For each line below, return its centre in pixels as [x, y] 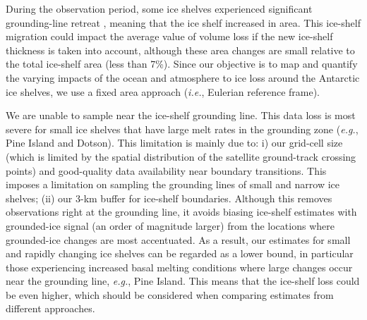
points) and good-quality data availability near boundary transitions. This [166, 170]
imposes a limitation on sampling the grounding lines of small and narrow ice [173, 184]
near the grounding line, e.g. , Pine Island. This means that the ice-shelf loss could [183, 281]
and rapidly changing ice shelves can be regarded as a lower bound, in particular [180, 253]
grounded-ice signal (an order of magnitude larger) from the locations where [170, 225]
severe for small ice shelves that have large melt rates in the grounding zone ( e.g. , [182, 129]
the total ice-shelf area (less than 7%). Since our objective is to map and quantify [182, 64]
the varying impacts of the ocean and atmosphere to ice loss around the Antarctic [183, 77]
